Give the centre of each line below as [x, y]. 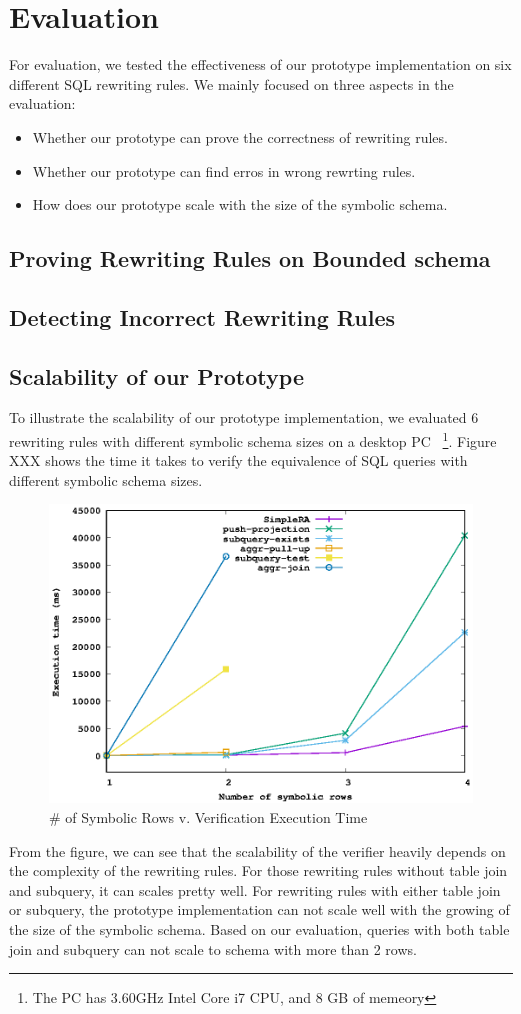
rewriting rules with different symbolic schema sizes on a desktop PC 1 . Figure [253, 439]
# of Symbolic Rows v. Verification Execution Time [208, 816]
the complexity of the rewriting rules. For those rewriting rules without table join [258, 870]
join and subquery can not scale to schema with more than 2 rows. [213, 948]
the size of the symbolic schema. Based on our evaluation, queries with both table [259, 928]
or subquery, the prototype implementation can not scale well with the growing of [259, 909]
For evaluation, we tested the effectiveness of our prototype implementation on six [260, 64]
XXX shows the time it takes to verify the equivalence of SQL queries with [238, 460]
